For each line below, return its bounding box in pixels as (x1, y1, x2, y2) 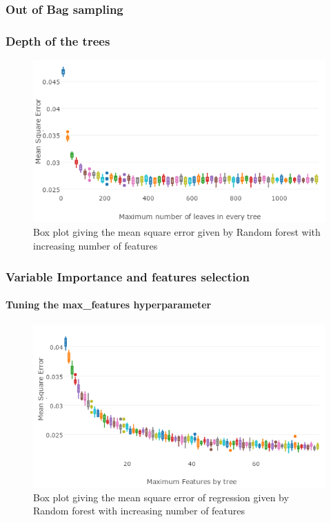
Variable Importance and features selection (6, 268, 250, 285)
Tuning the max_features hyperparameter (6, 297, 212, 312)
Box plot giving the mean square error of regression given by (33, 490, 289, 504)
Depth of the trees (6, 32, 110, 49)
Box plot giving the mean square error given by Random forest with (33, 225, 321, 239)
